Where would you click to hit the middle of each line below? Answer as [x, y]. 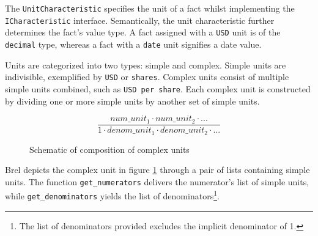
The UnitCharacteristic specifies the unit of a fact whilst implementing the [150, 8]
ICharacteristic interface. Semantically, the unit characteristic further [140, 20]
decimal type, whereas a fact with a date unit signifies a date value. [133, 44]
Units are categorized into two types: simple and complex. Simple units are [146, 65]
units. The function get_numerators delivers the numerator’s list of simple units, [157, 181]
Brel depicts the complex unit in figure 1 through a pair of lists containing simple [157, 170]
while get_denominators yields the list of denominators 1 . [112, 195]
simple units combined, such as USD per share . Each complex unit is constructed [158, 88]
